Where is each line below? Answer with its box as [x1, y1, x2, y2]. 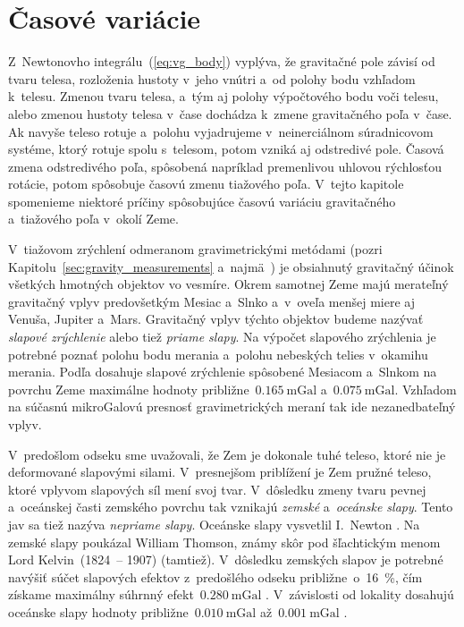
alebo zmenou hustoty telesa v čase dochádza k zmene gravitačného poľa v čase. [8, 104, 452, 123]
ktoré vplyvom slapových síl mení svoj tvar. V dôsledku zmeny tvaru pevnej [8, 479, 426, 498]
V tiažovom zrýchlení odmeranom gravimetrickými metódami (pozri [8, 240, 383, 258]
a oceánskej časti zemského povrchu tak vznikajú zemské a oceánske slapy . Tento [8, 497, 453, 516]
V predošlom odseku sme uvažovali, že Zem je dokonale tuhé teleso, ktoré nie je [8, 445, 446, 463]
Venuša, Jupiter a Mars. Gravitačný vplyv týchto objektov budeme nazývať [8, 309, 424, 328]
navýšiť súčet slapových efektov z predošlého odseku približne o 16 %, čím [8, 567, 423, 586]
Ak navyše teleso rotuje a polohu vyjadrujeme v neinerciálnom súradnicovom [8, 122, 434, 140]
